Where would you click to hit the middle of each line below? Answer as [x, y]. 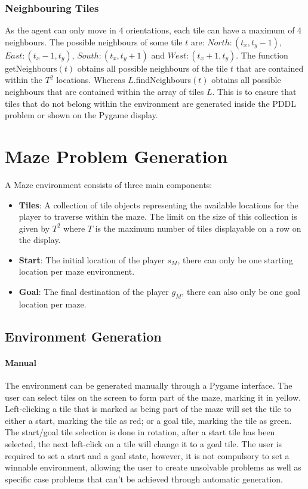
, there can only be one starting [235, 259]
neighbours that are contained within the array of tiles [104, 91]
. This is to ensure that [254, 91]
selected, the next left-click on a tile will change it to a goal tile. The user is [144, 444]
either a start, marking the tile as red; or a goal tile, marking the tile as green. [148, 420]
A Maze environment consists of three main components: [109, 184]
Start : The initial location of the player [92, 259]
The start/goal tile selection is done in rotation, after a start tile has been [140, 432]
